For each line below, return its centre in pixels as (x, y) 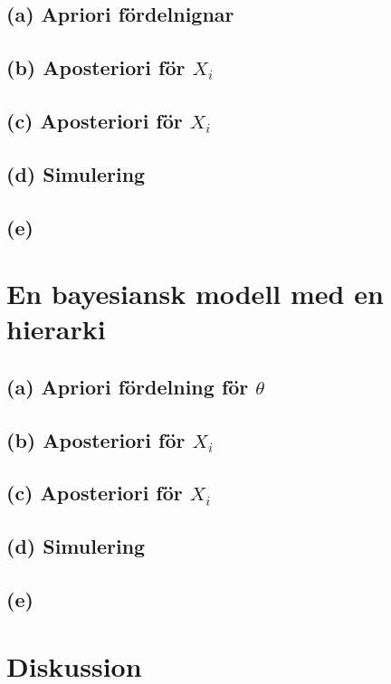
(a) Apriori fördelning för (128, 386)
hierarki (56, 329)
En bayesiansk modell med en (195, 294)
